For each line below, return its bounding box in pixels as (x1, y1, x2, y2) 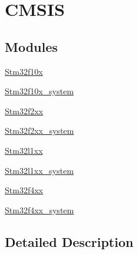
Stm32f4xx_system (5, 203, 74, 216)
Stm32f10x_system (5, 85, 74, 97)
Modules (5, 37, 58, 55)
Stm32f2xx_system (5, 124, 74, 137)
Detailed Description (5, 232, 134, 250)
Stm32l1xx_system (5, 164, 74, 176)
